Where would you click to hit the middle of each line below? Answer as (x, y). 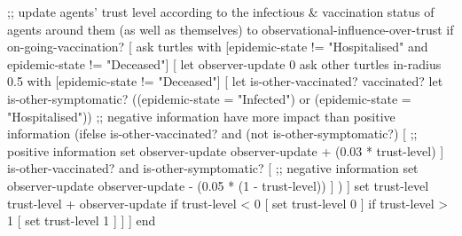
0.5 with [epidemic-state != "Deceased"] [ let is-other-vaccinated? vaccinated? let (225, 81)
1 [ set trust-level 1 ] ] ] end (82, 220)
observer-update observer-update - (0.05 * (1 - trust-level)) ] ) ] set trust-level (218, 185)
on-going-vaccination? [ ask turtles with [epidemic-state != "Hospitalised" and (218, 47)
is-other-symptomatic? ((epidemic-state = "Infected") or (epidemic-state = (209, 98)
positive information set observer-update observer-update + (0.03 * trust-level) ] (226, 150)
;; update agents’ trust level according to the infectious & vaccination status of (221, 12)
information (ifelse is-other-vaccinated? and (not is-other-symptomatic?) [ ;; (212, 134)
